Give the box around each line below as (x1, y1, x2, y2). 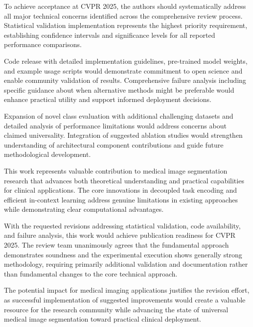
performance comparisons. (4, 39, 82, 50)
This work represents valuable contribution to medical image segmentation (4, 165, 228, 176)
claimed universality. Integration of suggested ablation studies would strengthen (4, 130, 243, 140)
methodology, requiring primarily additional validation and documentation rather (4, 259, 248, 269)
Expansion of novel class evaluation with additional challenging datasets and (4, 110, 233, 121)
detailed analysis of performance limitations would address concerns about (4, 120, 227, 130)
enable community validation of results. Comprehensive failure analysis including (4, 75, 246, 85)
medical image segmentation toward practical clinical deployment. (4, 314, 202, 324)
